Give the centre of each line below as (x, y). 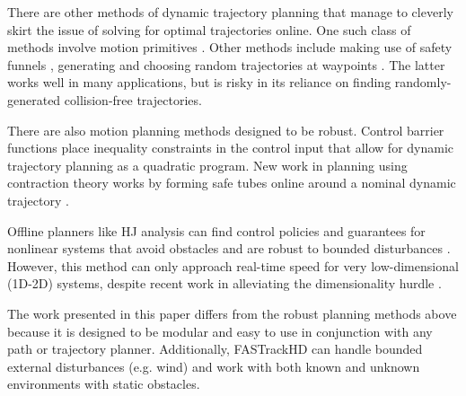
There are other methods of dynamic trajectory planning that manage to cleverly (230, 12)
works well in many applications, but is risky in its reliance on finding (199, 82)
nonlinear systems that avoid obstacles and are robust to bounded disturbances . (229, 248)
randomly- (423, 82)
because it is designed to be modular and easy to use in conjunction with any (220, 331)
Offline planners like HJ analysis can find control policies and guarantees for (216, 230)
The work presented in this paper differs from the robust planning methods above (232, 313)
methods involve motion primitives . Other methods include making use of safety (230, 47)
